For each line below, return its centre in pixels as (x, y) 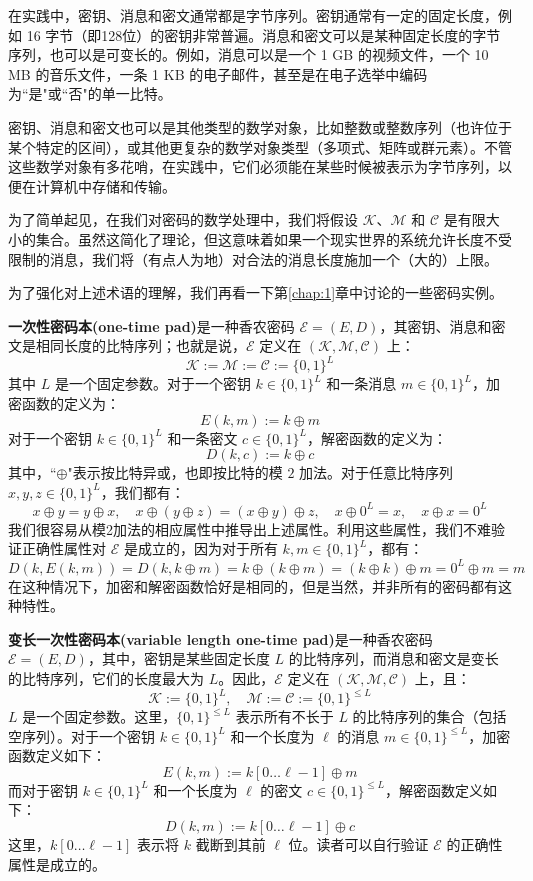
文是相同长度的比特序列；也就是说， (127, 345)
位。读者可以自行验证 (358, 844)
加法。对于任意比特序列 (376, 472)
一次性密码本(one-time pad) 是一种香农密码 (151, 325)
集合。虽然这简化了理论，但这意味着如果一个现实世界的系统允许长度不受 (273, 238)
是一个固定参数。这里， (99, 716)
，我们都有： (142, 491)
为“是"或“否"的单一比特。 (90, 93)
